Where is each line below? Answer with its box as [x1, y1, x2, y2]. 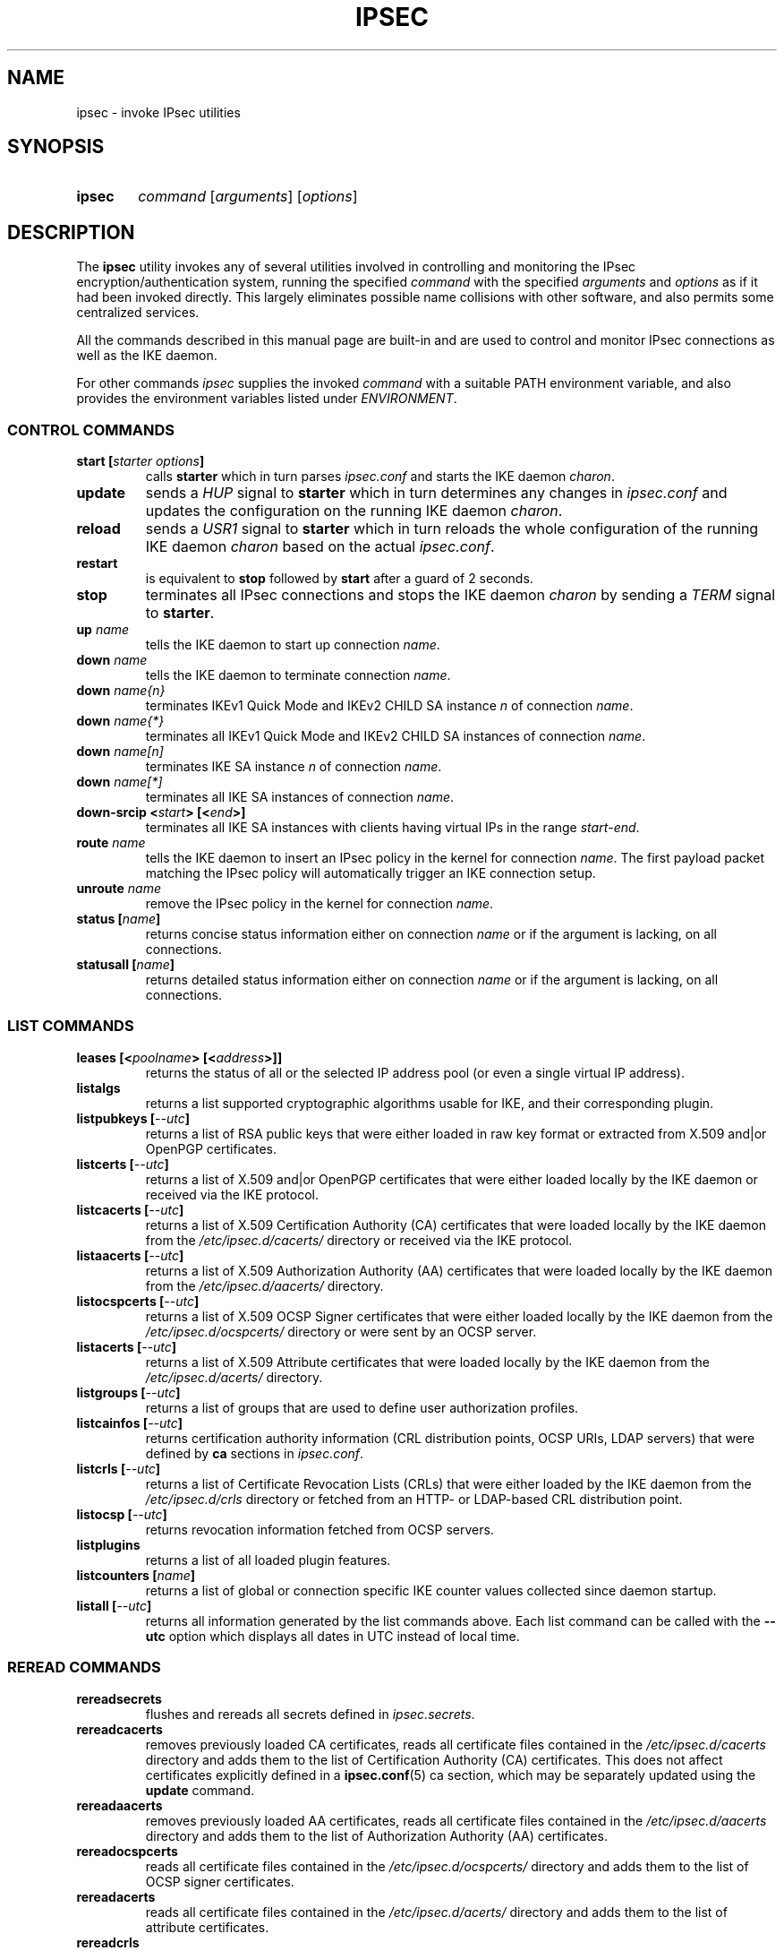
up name [76, 622, 130, 638]
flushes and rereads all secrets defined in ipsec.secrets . [145, 1706, 475, 1722]
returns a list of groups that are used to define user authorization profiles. [145, 1399, 579, 1415]
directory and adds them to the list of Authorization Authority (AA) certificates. [145, 1827, 608, 1844]
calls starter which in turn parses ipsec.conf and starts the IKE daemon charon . [145, 468, 615, 485]
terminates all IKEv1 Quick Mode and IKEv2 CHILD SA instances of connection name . [145, 728, 646, 744]
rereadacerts [76, 1888, 156, 1904]
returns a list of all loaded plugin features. [145, 1551, 391, 1568]
